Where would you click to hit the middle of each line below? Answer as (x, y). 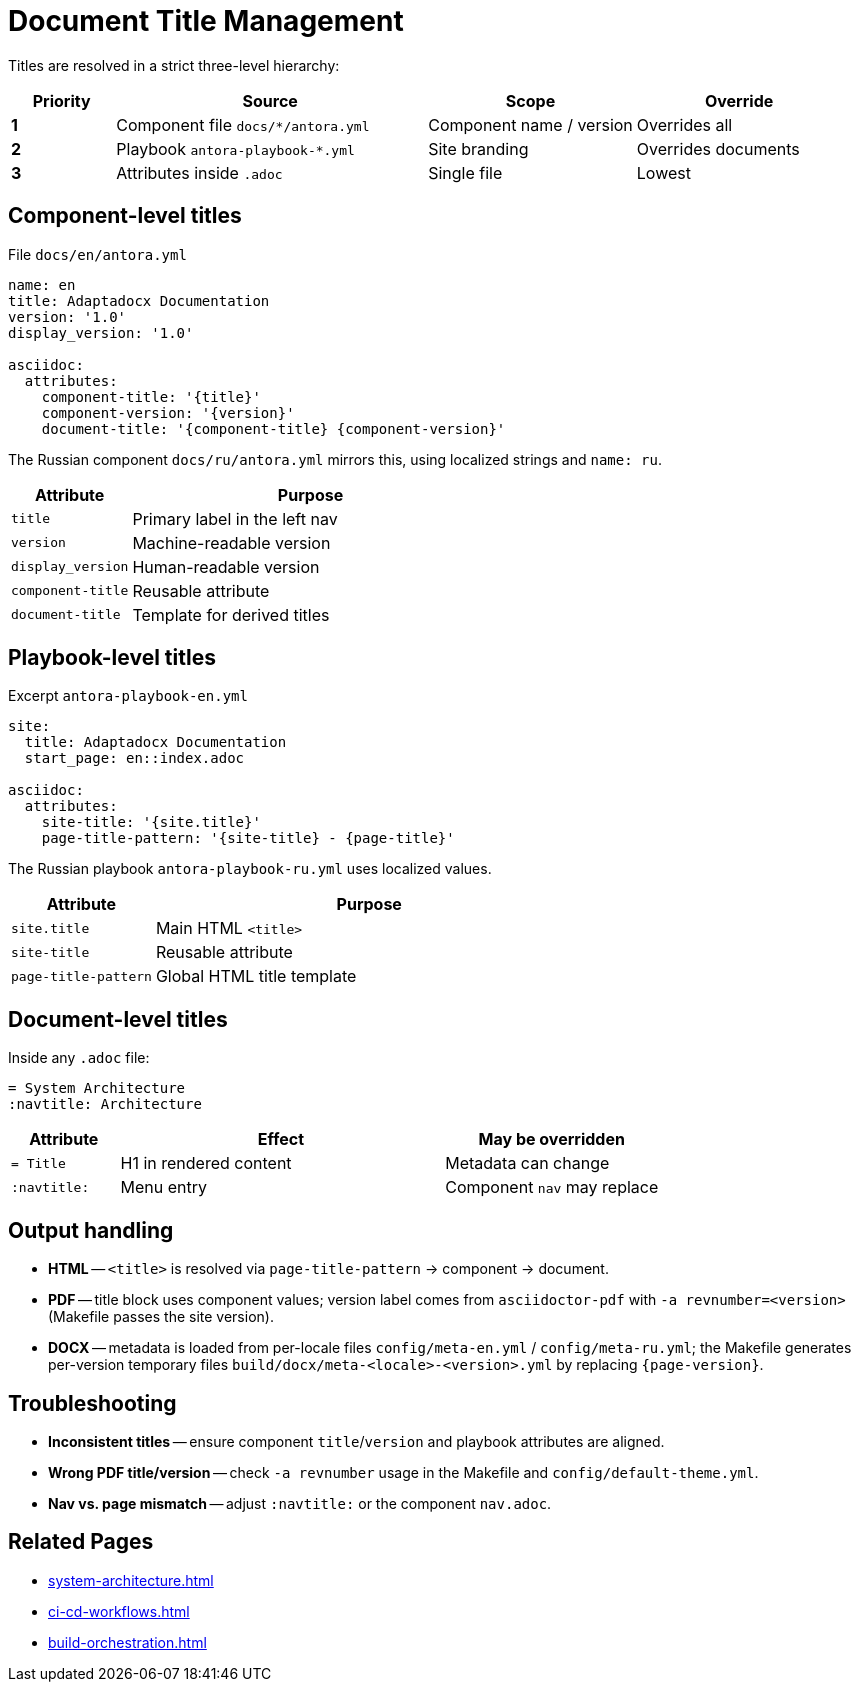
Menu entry (164, 1187)
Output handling (91, 1230)
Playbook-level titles (112, 658)
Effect (280, 1139)
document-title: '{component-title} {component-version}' (273, 428)
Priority (61, 100)
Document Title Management (206, 21)
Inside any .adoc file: (79, 1058)
